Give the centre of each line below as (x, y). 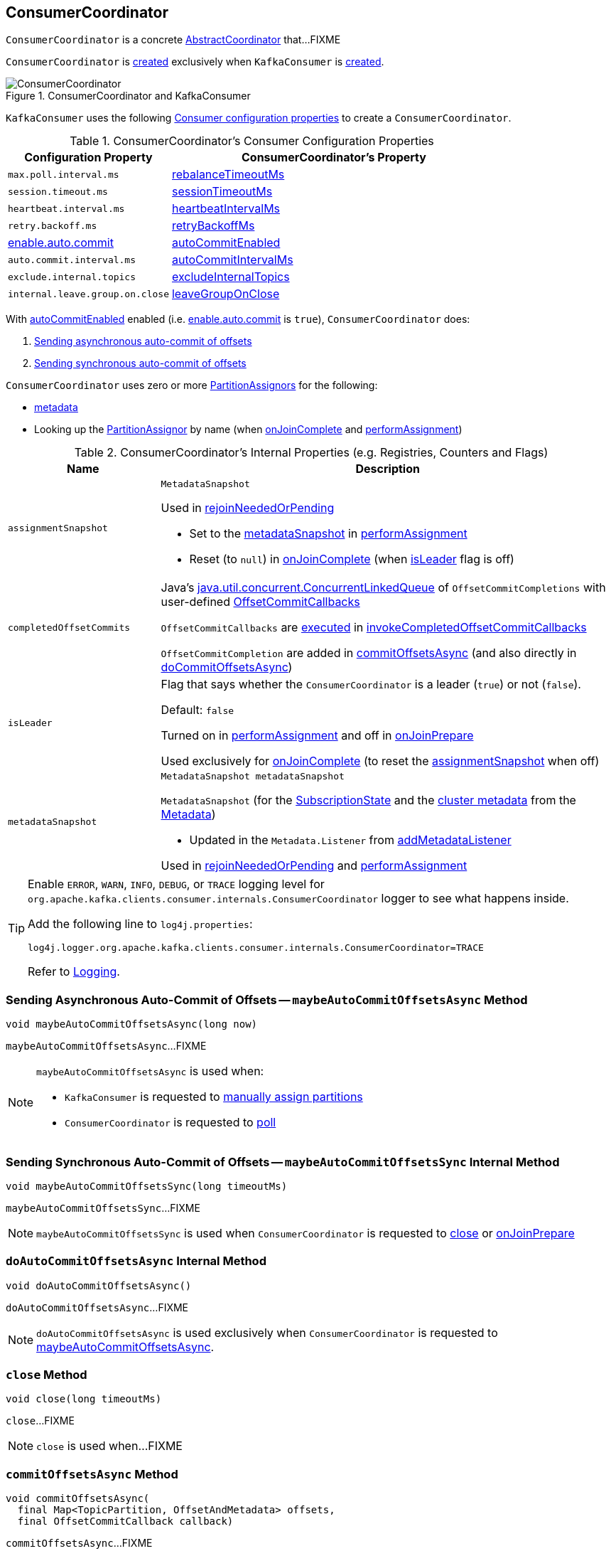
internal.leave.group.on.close (88, 294)
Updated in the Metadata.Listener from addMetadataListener (350, 840)
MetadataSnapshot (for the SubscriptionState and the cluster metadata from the (368, 800)
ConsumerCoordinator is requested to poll (171, 1123)
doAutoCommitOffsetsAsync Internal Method (136, 1261)
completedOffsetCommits (69, 627)
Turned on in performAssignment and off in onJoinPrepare (317, 736)
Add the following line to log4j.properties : (140, 924)
